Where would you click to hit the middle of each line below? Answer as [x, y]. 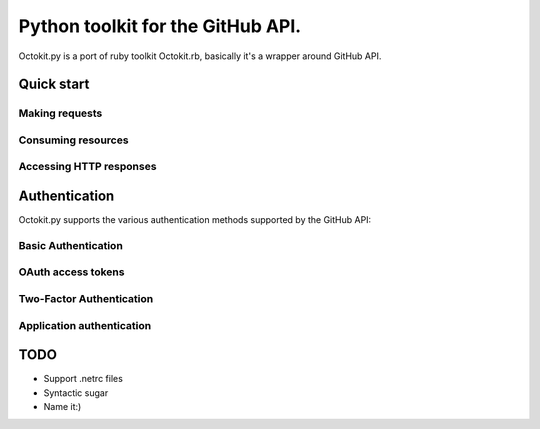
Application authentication [85, 325]
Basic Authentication [71, 245]
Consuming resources [73, 140]
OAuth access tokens [71, 272]
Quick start [54, 84]
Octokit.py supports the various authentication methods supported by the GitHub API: [195, 220]
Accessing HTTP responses [87, 167]
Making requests [60, 113]
